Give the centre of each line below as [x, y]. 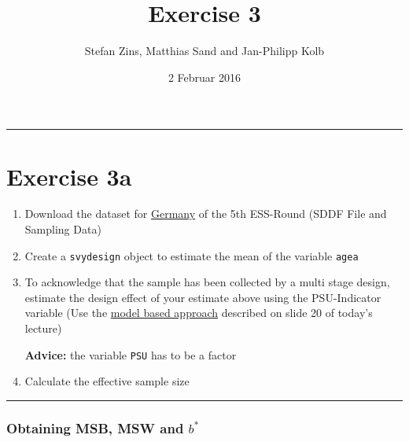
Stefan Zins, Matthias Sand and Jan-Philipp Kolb [204, 51]
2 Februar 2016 [204, 77]
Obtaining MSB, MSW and [95, 427]
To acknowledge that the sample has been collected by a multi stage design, [207, 282]
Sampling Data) [63, 229]
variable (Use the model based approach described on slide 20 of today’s [199, 313]
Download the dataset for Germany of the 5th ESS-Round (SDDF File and [206, 214]
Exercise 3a [69, 176]
